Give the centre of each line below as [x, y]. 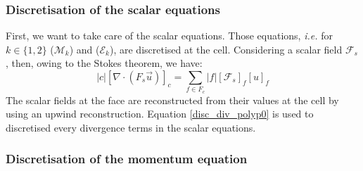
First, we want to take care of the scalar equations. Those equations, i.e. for [169, 36]
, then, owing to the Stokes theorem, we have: [104, 63]
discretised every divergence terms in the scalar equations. [131, 127]
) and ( [84, 49]
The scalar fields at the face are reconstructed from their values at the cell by [172, 100]
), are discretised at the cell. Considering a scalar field [226, 49]
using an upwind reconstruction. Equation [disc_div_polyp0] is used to [160, 114]
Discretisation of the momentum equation [127, 159]
